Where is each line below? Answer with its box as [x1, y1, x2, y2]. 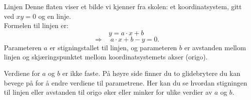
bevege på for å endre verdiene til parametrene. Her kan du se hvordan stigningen [4, 77, 247, 87]
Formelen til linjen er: [4, 20, 68, 30]
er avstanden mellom [184, 42, 246, 52]
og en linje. [38, 11, 71, 21]
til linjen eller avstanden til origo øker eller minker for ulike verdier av [4, 87, 212, 97]
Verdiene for [4, 68, 40, 78]
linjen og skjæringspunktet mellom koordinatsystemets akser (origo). [4, 52, 208, 62]
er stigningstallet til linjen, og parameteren [50, 42, 177, 52]
